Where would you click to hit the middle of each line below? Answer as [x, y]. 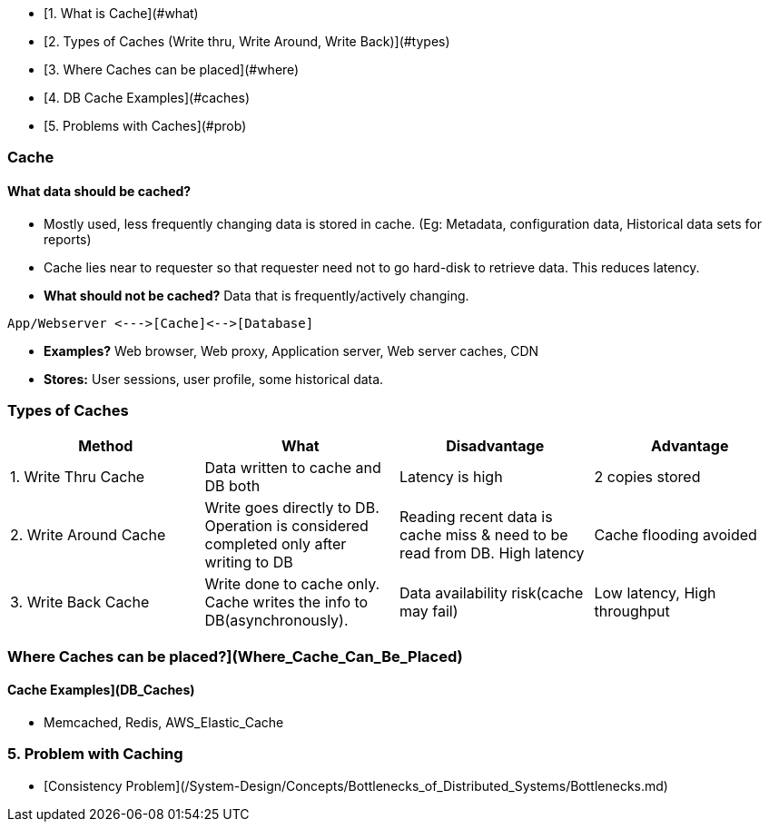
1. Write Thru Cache [78, 477]
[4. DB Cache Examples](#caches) [147, 98]
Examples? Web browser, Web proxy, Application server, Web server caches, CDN [291, 350]
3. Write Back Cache [80, 602]
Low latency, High [655, 593]
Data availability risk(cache [492, 593]
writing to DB [249, 563]
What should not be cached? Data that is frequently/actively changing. [256, 295]
